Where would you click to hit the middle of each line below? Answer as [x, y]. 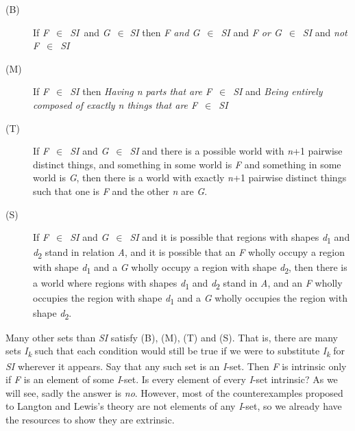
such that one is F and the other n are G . [120, 191]
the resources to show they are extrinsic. [90, 419]
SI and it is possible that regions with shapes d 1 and [240, 238]
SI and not [325, 32]
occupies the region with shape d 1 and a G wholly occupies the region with [190, 298]
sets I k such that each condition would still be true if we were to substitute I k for [175, 352]
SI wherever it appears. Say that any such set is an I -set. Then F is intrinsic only [176, 366]
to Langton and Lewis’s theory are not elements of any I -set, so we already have [174, 406]
